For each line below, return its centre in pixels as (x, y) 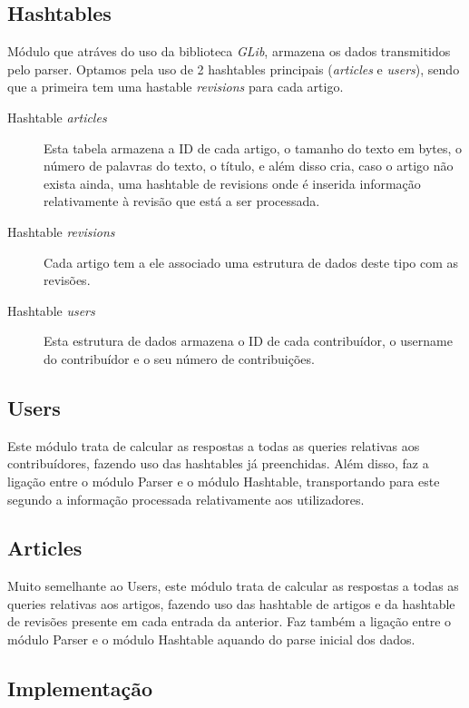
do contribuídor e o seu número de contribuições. (179, 358)
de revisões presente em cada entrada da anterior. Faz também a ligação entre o (230, 621)
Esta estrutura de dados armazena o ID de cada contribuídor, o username (248, 341)
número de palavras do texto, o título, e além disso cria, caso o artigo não (249, 166)
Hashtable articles (57, 117)
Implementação (80, 688)
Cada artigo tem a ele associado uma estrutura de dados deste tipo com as (251, 262)
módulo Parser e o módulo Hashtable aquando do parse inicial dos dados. (211, 639)
